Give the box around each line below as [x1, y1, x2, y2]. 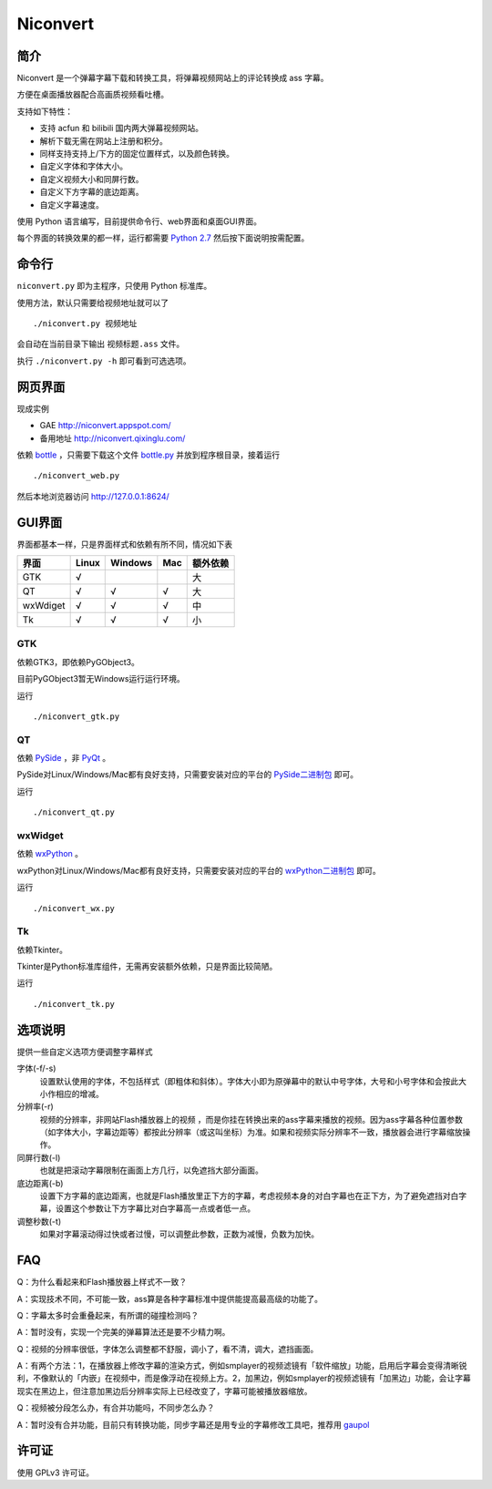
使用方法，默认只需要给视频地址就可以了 [16, 297, 169, 308]
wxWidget [16, 829, 64, 842]
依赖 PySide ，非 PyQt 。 [16, 753, 111, 764]
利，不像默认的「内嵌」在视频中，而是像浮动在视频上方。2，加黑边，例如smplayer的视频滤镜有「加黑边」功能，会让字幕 [16, 1372, 471, 1384]
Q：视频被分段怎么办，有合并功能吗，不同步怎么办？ [16, 1402, 215, 1413]
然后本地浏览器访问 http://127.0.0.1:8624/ [16, 490, 170, 501]
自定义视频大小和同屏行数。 [39, 173, 144, 184]
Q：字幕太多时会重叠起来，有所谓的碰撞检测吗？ [16, 1309, 200, 1320]
